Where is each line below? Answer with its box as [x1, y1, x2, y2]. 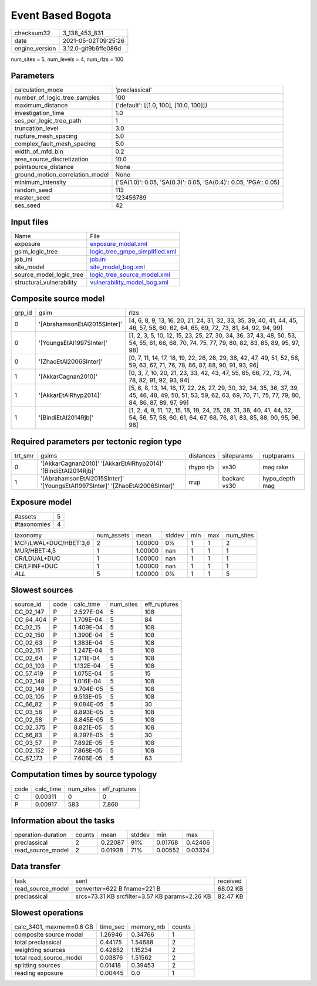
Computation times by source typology [11, 770, 157, 780]
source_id [14, 600, 42, 608]
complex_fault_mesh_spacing [14, 140, 96, 148]
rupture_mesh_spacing [14, 132, 77, 140]
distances [188, 452, 216, 460]
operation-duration [14, 831, 67, 839]
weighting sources [14, 946, 66, 954]
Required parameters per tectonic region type [11, 436, 182, 446]
